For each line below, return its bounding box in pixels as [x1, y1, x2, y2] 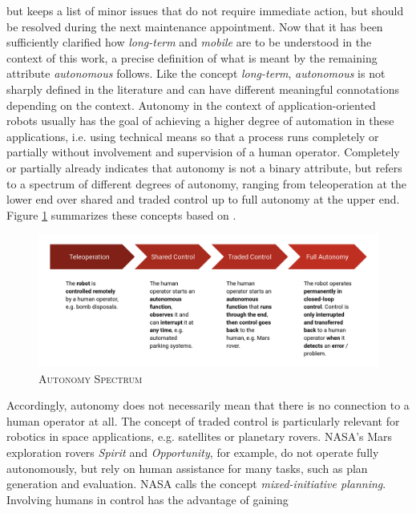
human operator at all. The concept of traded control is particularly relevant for [6, 412, 400, 429]
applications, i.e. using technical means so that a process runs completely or [6, 127, 379, 144]
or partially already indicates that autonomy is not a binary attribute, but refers [6, 159, 402, 176]
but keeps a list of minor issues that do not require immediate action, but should [6, 2, 404, 18]
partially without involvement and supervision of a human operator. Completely [6, 143, 400, 160]
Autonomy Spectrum [38, 370, 143, 386]
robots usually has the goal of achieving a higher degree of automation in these [6, 112, 394, 129]
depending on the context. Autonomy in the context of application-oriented [6, 96, 376, 113]
